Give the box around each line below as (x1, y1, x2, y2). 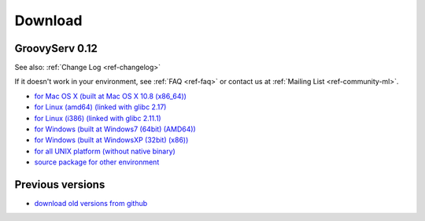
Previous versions (14, 178, 105, 191)
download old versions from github (34, 199, 148, 208)
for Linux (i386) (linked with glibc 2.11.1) (34, 113, 161, 123)
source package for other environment (34, 157, 160, 167)
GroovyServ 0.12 (14, 42, 98, 55)
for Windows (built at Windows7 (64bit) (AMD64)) (34, 124, 196, 134)
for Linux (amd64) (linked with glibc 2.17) (34, 102, 167, 112)
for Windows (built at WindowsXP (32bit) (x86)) (34, 135, 189, 145)
